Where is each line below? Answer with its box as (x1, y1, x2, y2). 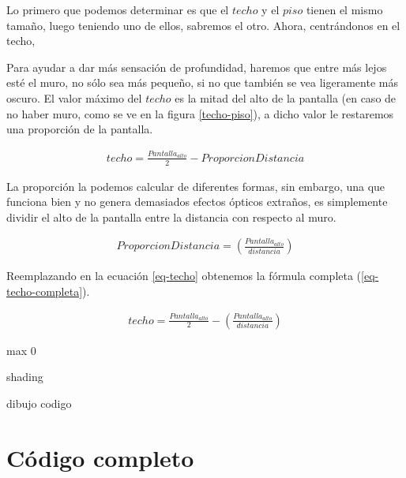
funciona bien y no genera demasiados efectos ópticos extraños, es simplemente (6, 193, 388, 210)
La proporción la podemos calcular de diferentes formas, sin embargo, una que (6, 177, 385, 194)
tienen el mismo (306, 2, 383, 17)
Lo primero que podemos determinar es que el (6, 2, 229, 17)
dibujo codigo (6, 394, 72, 411)
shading (6, 368, 43, 385)
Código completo (6, 441, 194, 473)
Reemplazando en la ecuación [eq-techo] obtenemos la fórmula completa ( (6, 267, 362, 284)
